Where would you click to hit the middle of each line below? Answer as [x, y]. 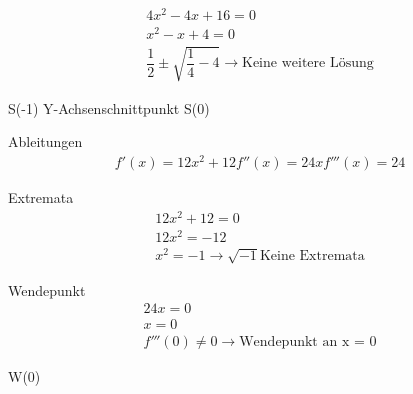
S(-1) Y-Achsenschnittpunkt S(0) [109, 107]
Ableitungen [45, 141]
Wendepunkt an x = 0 [308, 342]
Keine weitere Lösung [308, 63]
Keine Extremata [312, 256]
